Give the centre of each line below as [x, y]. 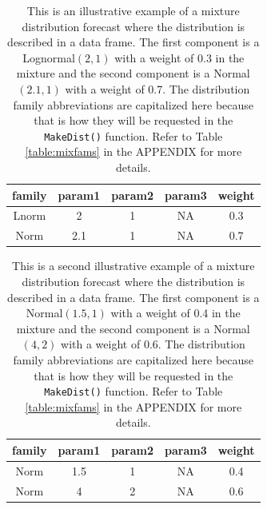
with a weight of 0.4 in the [175, 313]
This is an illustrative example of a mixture [133, 10]
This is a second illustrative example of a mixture [133, 266]
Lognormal [49, 57]
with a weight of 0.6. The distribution [153, 344]
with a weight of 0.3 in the [179, 57]
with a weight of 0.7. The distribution [157, 88]
